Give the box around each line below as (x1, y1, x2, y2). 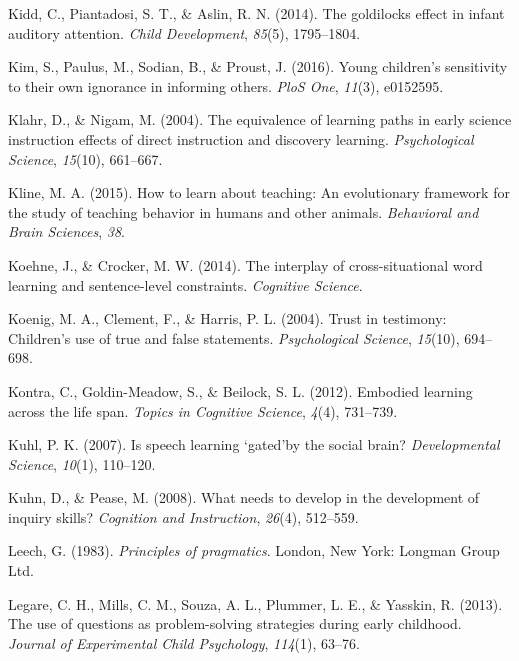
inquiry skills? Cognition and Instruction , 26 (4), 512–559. (8, 506, 359, 527)
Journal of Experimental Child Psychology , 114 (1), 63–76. (8, 632, 360, 653)
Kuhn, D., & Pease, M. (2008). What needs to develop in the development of (8, 487, 480, 508)
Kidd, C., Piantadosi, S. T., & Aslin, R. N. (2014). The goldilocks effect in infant (8, 3, 505, 23)
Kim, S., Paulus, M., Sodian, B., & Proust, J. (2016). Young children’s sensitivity (8, 56, 508, 77)
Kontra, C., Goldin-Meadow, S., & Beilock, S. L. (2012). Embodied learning (8, 380, 473, 401)
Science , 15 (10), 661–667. (8, 148, 163, 169)
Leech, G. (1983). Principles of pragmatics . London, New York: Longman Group (8, 540, 500, 561)
